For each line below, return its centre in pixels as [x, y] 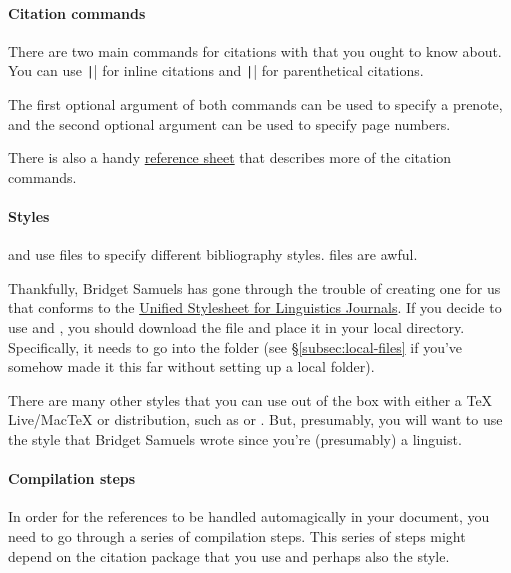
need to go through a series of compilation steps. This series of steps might [237, 535]
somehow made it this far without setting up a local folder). [191, 366]
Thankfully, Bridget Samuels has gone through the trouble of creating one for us [254, 287]
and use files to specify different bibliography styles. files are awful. [213, 254]
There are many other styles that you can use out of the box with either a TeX [250, 399]
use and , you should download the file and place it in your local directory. [236, 327]
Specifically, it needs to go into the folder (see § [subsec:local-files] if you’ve [235, 346]
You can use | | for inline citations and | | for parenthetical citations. [216, 70]
